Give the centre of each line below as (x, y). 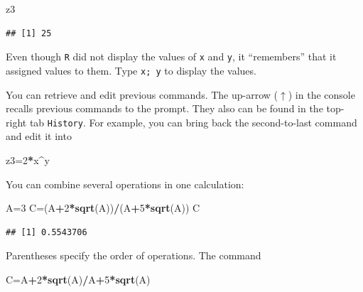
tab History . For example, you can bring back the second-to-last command (193, 122)
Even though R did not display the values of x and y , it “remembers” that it (171, 56)
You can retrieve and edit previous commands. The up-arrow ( (142, 94)
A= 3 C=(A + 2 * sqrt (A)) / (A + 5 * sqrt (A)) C (103, 208)
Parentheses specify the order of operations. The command (134, 255)
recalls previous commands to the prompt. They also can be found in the (164, 108)
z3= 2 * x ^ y (28, 159)
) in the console (321, 94)
